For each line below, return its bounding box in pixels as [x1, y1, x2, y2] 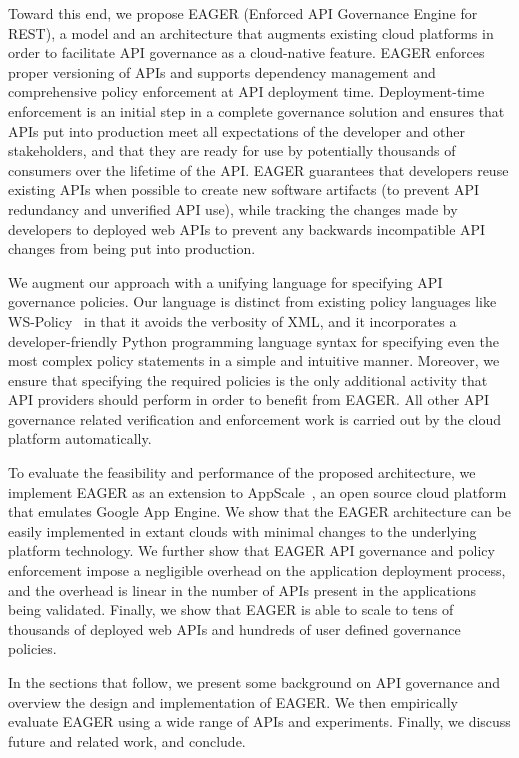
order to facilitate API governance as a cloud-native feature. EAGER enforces [8, 42, 485, 63]
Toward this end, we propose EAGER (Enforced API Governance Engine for [8, 3, 478, 23]
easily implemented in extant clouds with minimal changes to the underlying [8, 520, 477, 541]
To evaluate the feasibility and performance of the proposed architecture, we [8, 462, 476, 483]
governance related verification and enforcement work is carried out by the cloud [8, 408, 502, 429]
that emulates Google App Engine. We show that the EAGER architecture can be [8, 501, 511, 522]
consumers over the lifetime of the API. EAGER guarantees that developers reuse [8, 159, 509, 180]
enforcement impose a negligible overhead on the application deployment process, [8, 560, 506, 581]
